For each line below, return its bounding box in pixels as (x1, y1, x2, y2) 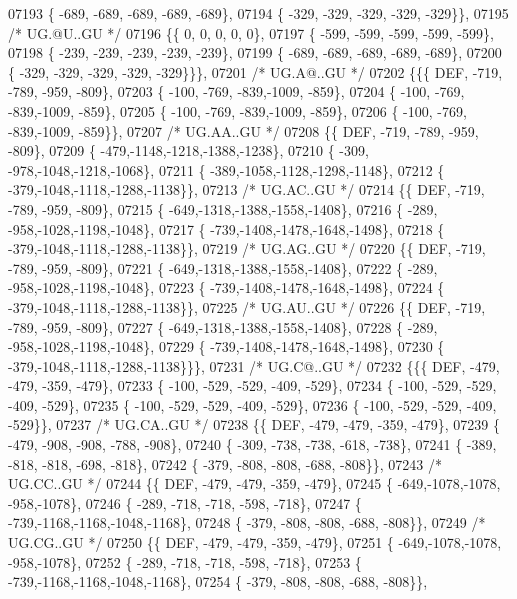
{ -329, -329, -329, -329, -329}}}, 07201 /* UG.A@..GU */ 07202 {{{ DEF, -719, (8, 61, 503, 82)
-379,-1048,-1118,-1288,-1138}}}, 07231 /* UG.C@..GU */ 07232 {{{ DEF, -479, (8, 355, 500, 376)
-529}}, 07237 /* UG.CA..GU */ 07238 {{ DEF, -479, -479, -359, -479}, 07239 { (8, 414, 500, 435)
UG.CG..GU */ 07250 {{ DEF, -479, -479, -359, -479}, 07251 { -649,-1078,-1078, (8, 532, 502, 553)
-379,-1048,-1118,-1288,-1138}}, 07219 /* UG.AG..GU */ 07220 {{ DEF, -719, (8, 238, 486, 259)
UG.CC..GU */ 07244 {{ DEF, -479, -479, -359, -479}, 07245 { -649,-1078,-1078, (8, 473, 501, 494)
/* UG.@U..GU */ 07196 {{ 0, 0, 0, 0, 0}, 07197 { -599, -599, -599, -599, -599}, (8, 22, 494, 43)
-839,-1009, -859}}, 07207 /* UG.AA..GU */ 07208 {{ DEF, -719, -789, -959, (8, 120, 479, 141)
